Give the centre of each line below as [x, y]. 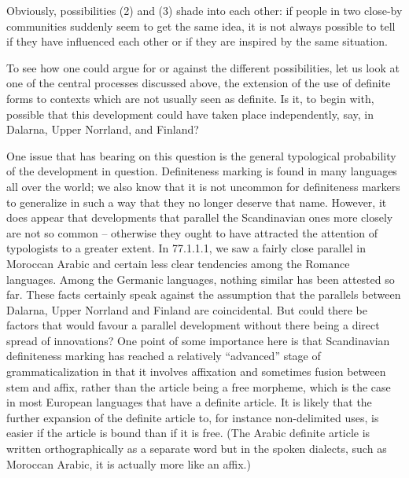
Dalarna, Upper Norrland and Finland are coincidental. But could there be [187, 309]
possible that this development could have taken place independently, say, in [190, 114]
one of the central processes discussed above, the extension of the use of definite [199, 83]
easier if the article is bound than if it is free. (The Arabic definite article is [188, 433]
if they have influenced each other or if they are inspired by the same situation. [197, 41]
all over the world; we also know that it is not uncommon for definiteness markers [203, 186]
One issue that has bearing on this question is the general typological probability [201, 155]
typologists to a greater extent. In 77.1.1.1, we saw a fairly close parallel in [186, 248]
